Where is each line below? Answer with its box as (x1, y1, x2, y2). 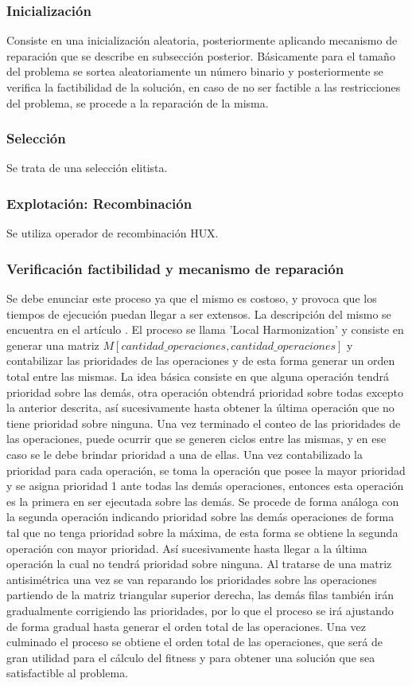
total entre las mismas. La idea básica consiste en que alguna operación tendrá (6, 368, 390, 384)
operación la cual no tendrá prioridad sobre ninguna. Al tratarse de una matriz (6, 555, 392, 572)
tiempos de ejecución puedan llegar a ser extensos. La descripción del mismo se (6, 305, 391, 322)
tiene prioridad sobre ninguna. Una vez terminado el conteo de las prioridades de (6, 414, 401, 431)
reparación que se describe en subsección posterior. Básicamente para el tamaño (6, 47, 395, 64)
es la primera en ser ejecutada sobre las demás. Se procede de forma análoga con (6, 492, 399, 509)
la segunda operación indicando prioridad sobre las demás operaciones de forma (6, 508, 395, 525)
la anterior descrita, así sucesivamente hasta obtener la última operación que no (6, 399, 395, 416)
